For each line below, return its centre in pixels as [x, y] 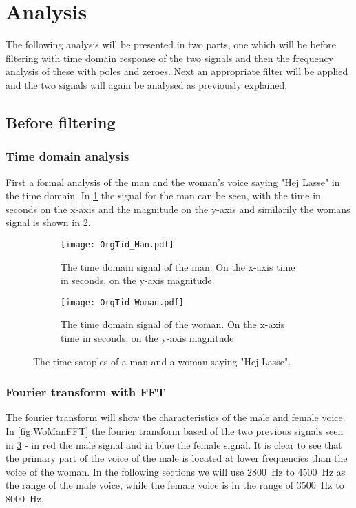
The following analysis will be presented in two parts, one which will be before [171, 44]
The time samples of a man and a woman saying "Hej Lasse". [162, 361]
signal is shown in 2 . [48, 222]
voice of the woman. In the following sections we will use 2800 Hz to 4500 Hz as [176, 471]
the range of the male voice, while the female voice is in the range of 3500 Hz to [175, 485]
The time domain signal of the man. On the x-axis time [178, 266]
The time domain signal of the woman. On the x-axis [173, 324]
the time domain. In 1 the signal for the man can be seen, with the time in [163, 195]
